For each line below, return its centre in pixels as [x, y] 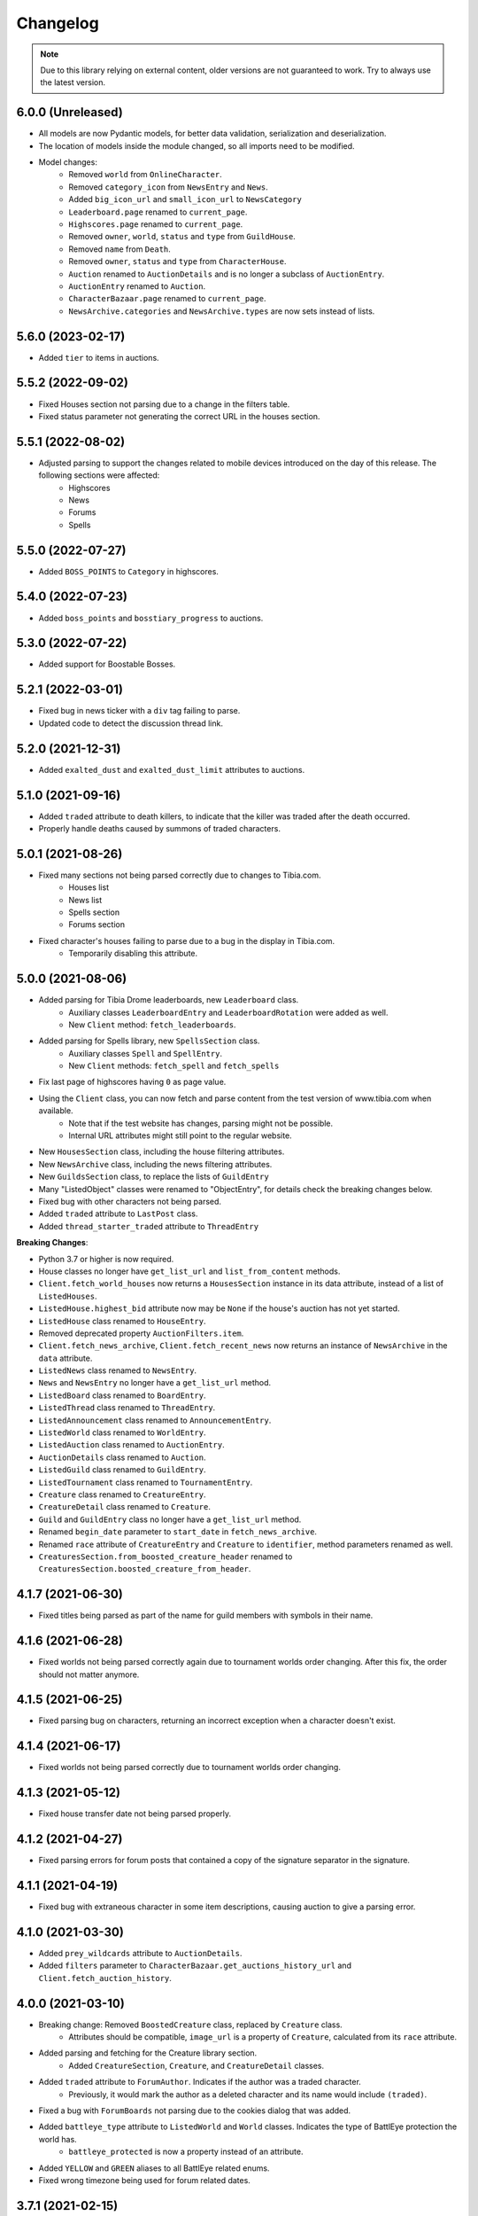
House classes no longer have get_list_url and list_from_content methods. [189, 1271]
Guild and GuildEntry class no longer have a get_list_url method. [170, 1519]
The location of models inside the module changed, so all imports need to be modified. [197, 145]
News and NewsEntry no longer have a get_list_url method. [155, 1383]
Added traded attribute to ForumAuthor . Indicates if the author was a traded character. [200, 2082]
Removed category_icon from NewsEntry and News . [169, 187]
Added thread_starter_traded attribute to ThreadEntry [149, 1226]
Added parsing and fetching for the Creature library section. [148, 2053]
